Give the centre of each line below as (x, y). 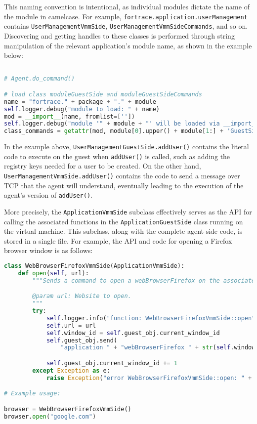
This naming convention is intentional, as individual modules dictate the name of (127, 6)
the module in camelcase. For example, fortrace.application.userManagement (126, 16)
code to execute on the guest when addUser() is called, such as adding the (117, 156)
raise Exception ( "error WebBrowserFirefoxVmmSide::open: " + (149, 378)
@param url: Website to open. (82, 296)
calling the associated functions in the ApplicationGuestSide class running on (124, 221)
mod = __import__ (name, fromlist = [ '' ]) (69, 116)
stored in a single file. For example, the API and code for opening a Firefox (118, 240)
